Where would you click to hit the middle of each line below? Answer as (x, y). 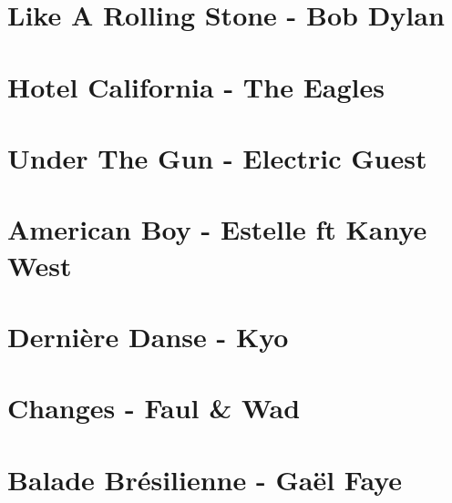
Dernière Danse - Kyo (148, 336)
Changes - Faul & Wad (154, 408)
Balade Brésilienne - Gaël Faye (205, 479)
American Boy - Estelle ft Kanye (217, 229)
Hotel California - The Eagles (196, 86)
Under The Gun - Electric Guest (217, 157)
